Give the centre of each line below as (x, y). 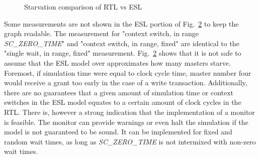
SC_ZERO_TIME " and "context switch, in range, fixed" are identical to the (122, 43)
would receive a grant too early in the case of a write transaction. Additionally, (126, 83)
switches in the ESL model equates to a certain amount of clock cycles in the (123, 102)
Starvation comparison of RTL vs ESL (83, 7)
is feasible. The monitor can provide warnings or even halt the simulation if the (126, 122)
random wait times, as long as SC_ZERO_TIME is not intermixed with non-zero (130, 141)
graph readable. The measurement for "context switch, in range (102, 33)
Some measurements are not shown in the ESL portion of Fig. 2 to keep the (121, 23)
